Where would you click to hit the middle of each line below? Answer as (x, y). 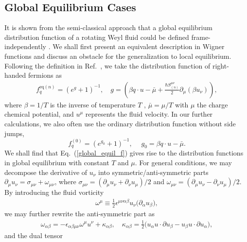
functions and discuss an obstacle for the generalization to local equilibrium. (118, 56)
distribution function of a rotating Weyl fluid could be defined (97, 37)
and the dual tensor (34, 235)
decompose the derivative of (46, 172)
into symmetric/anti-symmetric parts (153, 172)
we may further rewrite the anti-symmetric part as (80, 214)
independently (25, 46)
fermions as (45, 75)
